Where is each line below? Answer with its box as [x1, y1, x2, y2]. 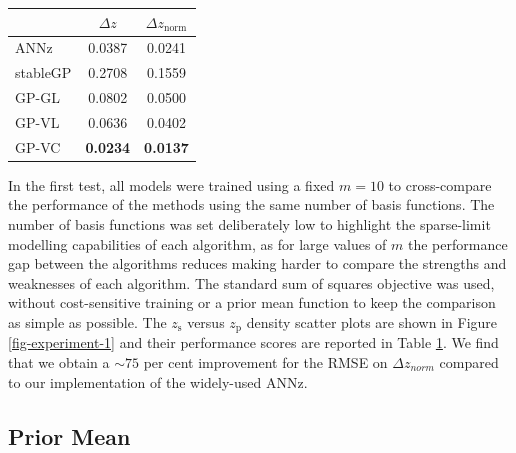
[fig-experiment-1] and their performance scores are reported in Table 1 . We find [8, 332, 499, 353]
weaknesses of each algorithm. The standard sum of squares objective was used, [8, 272, 495, 293]
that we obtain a [8, 352, 110, 373]
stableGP [15, 62, 72, 83]
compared [439, 352, 499, 373]
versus [187, 311, 225, 332]
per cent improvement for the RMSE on [143, 352, 388, 373]
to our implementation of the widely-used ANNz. [8, 371, 308, 392]
